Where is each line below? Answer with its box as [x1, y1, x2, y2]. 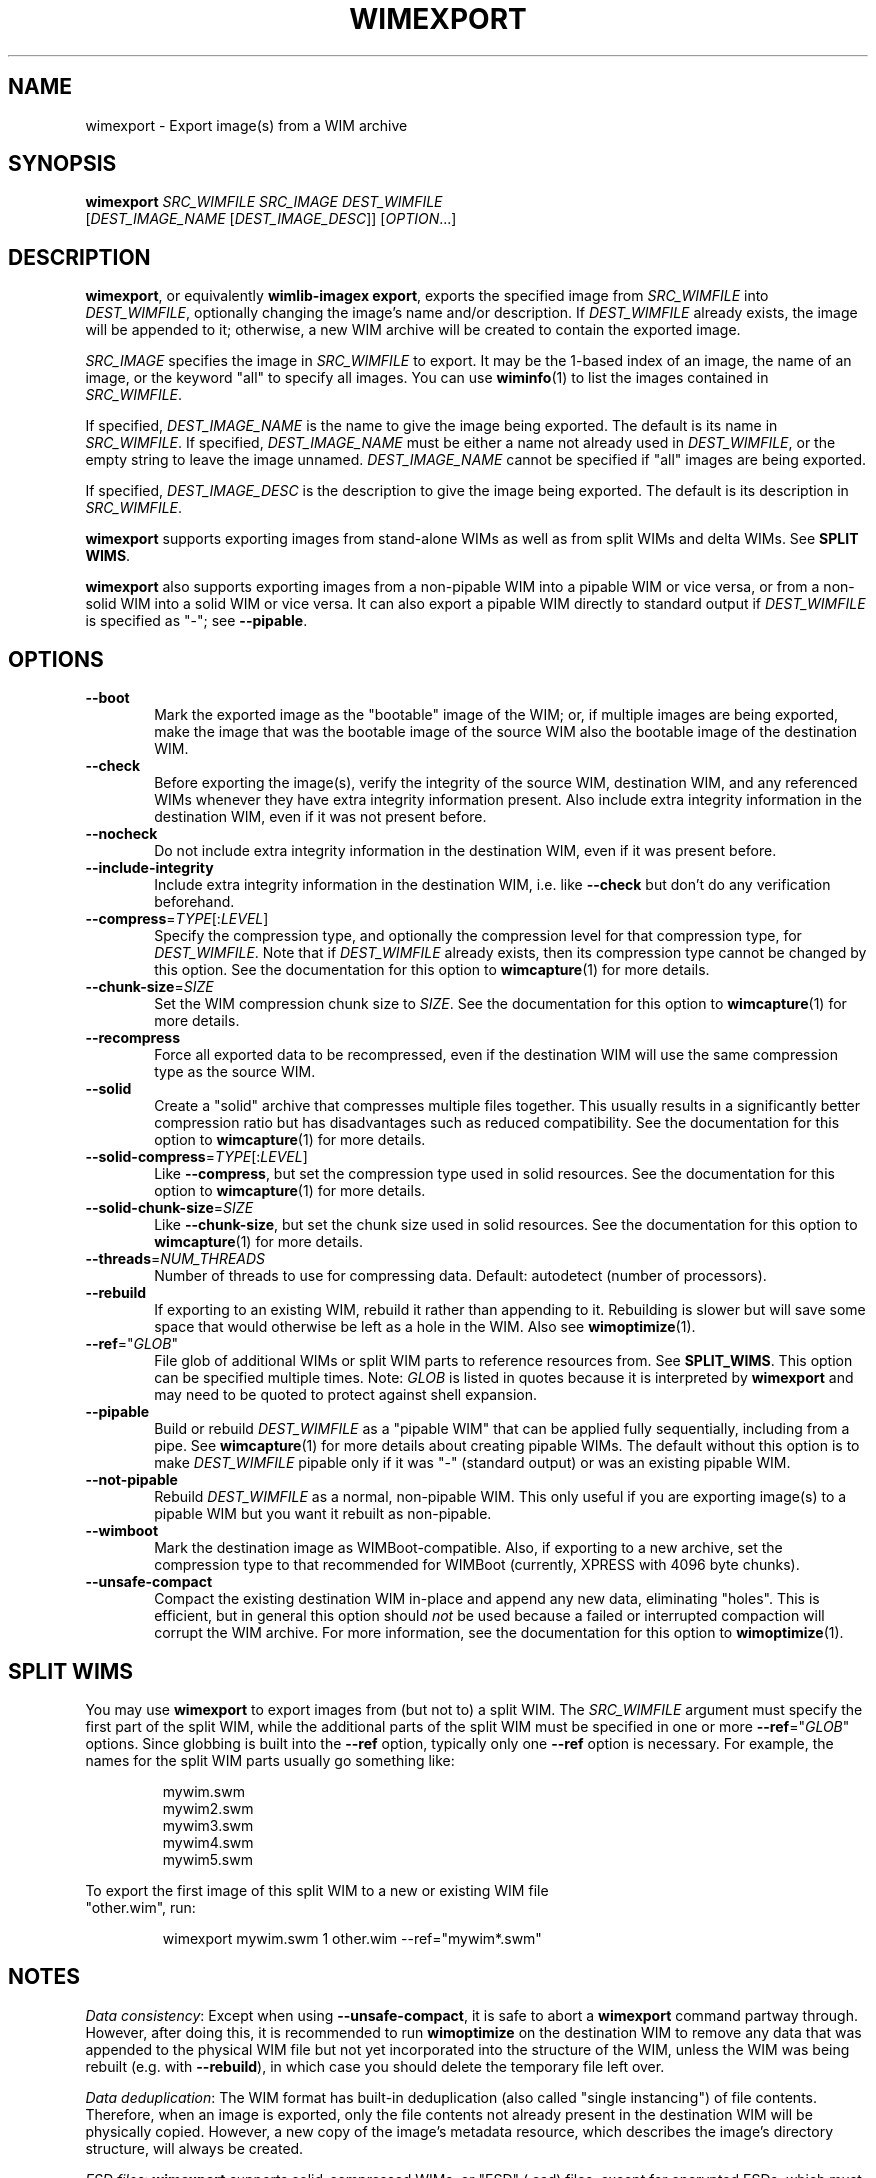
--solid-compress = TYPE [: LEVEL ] [85, 1148, 308, 1166]
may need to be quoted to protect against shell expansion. [154, 1386, 537, 1404]
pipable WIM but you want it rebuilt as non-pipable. [154, 1505, 492, 1523]
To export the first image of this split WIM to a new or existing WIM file [85, 1881, 549, 1899]
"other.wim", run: [85, 1898, 196, 1916]
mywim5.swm [162, 1850, 253, 1868]
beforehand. [154, 893, 235, 911]
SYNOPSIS [8, 151, 117, 177]
